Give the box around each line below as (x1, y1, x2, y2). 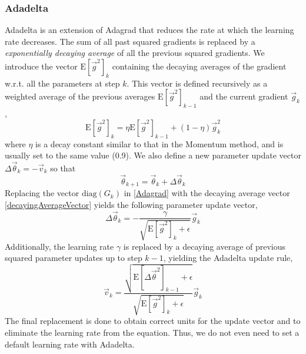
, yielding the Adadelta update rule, (163, 252, 293, 264)
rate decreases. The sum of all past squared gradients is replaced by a (5, 35, 255, 47)
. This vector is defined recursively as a (127, 77, 268, 89)
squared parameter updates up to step (5, 252, 142, 264)
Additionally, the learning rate (5, 240, 114, 252)
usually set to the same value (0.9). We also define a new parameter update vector (5, 149, 301, 161)
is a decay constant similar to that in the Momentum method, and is (35, 137, 284, 150)
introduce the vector (5, 60, 78, 72)
